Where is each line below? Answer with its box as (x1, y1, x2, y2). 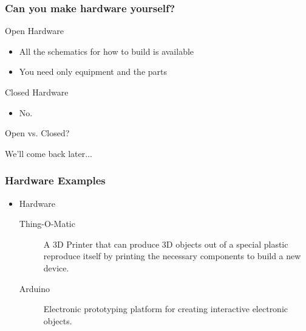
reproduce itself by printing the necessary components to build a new (43, 249, 301, 262)
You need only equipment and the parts (19, 65, 167, 78)
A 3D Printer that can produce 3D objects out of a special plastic (43, 237, 288, 250)
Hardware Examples (5, 173, 106, 188)
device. (43, 261, 69, 274)
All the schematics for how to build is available (19, 44, 194, 57)
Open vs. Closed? (5, 127, 70, 139)
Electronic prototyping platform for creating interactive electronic (43, 302, 288, 315)
